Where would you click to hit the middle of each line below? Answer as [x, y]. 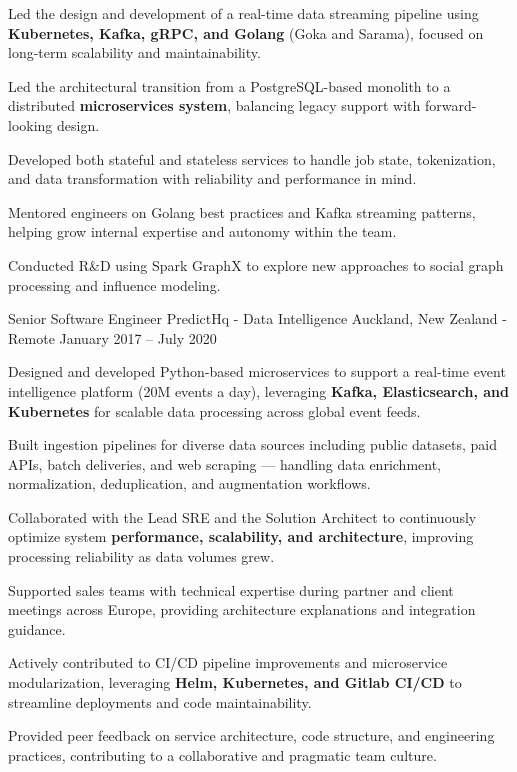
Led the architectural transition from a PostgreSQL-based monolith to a [229, 85]
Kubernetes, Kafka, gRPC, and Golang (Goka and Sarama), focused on [246, 32]
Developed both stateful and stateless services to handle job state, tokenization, [252, 158]
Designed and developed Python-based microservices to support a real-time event [257, 371]
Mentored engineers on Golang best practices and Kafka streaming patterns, [242, 211]
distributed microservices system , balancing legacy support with [214, 105]
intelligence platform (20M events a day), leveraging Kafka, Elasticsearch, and [258, 390]
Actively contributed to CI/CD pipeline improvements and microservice [228, 662]
